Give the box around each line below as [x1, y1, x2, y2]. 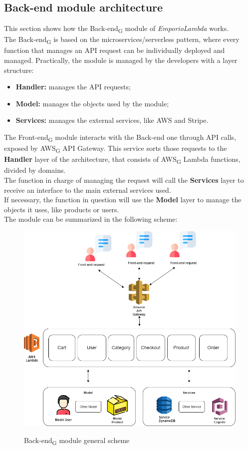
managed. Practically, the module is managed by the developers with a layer [4, 55, 238, 65]
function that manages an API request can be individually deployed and [4, 45, 225, 55]
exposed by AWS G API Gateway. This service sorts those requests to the [4, 143, 227, 154]
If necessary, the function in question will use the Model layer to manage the [4, 194, 242, 205]
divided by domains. [4, 165, 66, 175]
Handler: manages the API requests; [15, 81, 131, 92]
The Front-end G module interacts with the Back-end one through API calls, [4, 132, 237, 143]
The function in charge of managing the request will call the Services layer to [4, 174, 244, 185]
